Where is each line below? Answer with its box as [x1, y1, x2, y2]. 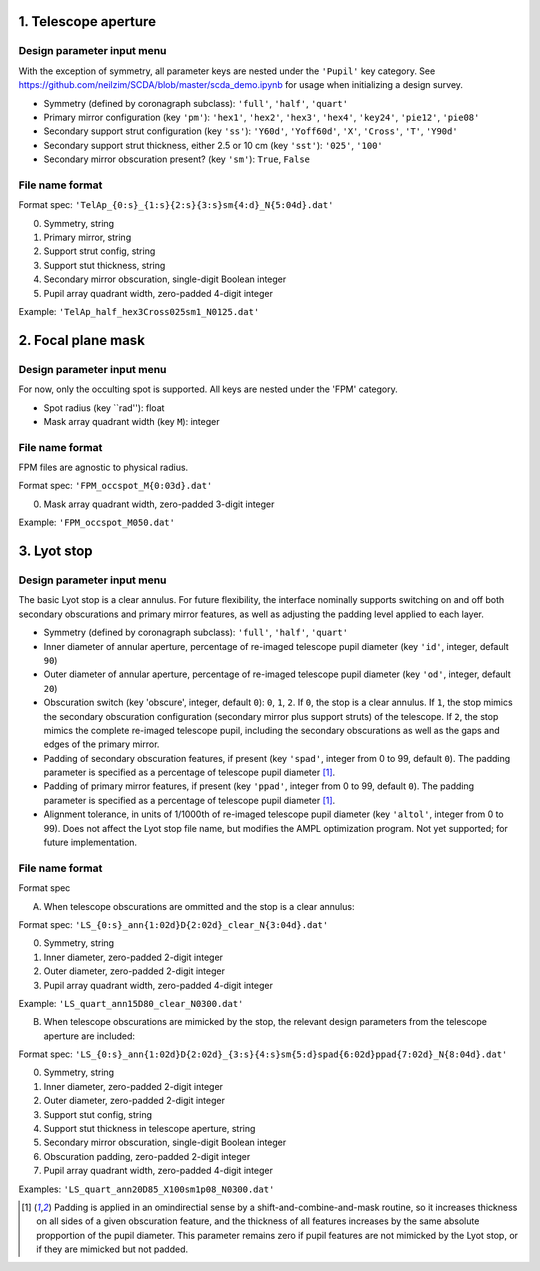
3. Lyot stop [18, 543, 94, 560]
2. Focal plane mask [18, 331, 145, 349]
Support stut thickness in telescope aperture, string [43, 1123, 256, 1135]
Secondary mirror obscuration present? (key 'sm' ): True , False [43, 153, 310, 165]
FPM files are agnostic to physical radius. [18, 461, 189, 474]
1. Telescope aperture [18, 13, 157, 30]
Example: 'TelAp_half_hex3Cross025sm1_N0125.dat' [18, 305, 260, 317]
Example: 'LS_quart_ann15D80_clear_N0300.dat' [18, 997, 244, 1009]
